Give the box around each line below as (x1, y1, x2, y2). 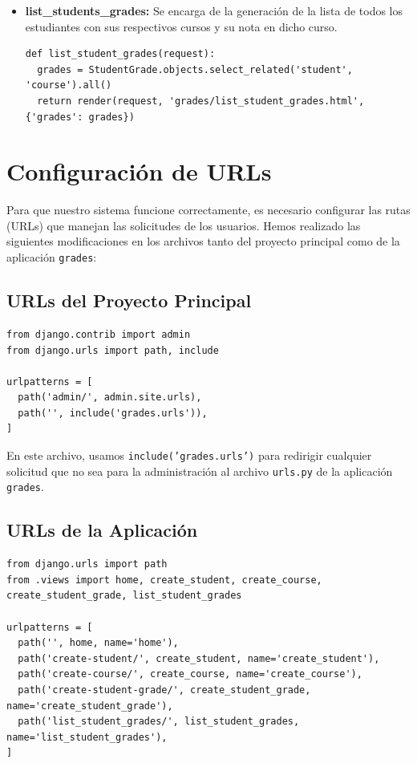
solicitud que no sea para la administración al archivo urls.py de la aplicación (6, 462, 393, 479)
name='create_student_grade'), (6, 700, 173, 712)
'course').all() (25, 79, 112, 91)
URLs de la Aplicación (6, 517, 198, 542)
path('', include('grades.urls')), (18, 407, 208, 419)
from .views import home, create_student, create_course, (6, 574, 322, 586)
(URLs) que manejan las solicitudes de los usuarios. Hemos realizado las (6, 217, 361, 233)
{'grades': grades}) (25, 111, 135, 123)
